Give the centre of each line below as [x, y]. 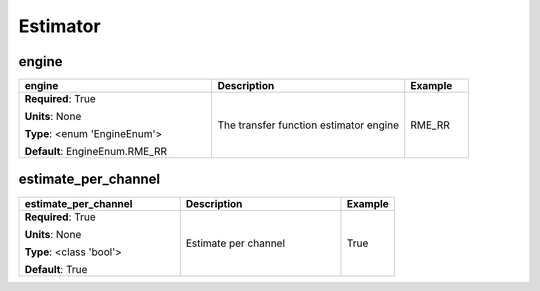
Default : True [56, 269]
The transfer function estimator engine [308, 125]
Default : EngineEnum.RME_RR [96, 152]
